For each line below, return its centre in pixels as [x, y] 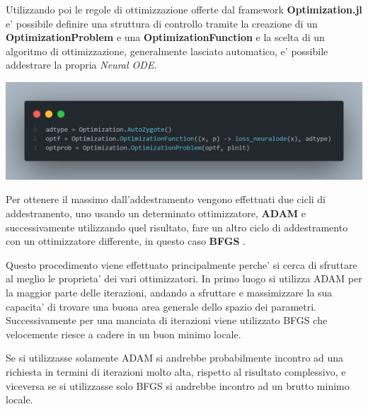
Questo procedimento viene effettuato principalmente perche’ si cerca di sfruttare [182, 264]
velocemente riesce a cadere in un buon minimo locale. [123, 334]
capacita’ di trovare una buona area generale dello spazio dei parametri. [161, 306]
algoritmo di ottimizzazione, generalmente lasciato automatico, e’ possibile [167, 51]
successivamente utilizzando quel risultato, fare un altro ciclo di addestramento [177, 227]
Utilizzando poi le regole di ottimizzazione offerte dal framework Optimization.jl [184, 9]
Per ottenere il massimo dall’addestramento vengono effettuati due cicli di [166, 199]
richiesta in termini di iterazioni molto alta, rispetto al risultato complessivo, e [176, 371]
